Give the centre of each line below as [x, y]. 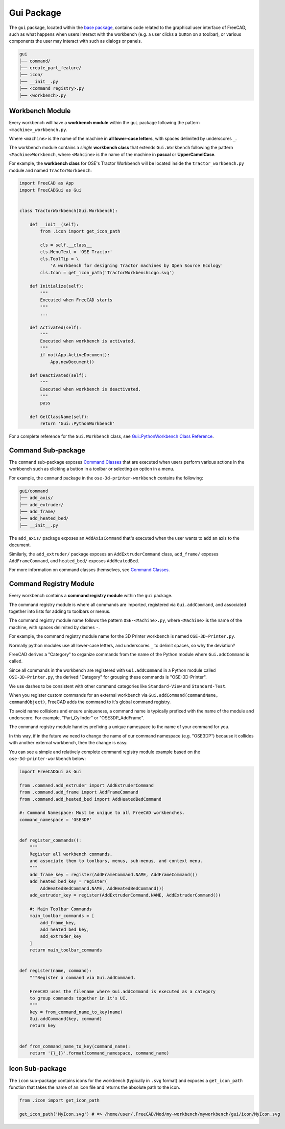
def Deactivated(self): [58, 376]
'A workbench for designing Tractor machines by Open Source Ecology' [137, 266]
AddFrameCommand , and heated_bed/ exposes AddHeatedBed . [74, 561]
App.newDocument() [72, 362]
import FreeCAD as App [47, 183]
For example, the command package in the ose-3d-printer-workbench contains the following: [106, 478]
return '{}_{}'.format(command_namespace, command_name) [99, 1053]
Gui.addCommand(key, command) [66, 1019]
